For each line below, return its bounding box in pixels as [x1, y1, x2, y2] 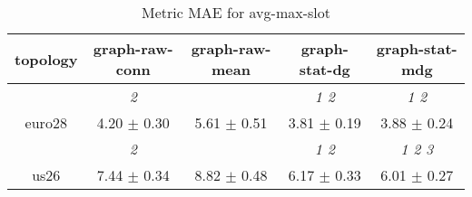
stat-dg [299, 59, 350, 80]
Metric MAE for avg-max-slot [142, 2, 330, 23]
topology [15, 48, 78, 70]
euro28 [25, 112, 67, 133]
